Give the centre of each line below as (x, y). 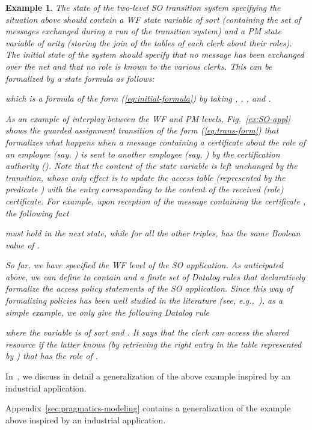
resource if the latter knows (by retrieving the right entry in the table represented (154, 344)
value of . (23, 244)
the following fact (37, 213)
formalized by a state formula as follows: (80, 78)
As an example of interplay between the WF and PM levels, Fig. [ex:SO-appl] (148, 118)
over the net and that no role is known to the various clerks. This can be (139, 66)
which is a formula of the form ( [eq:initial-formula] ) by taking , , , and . (138, 98)
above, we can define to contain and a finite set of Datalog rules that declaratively (155, 276)
